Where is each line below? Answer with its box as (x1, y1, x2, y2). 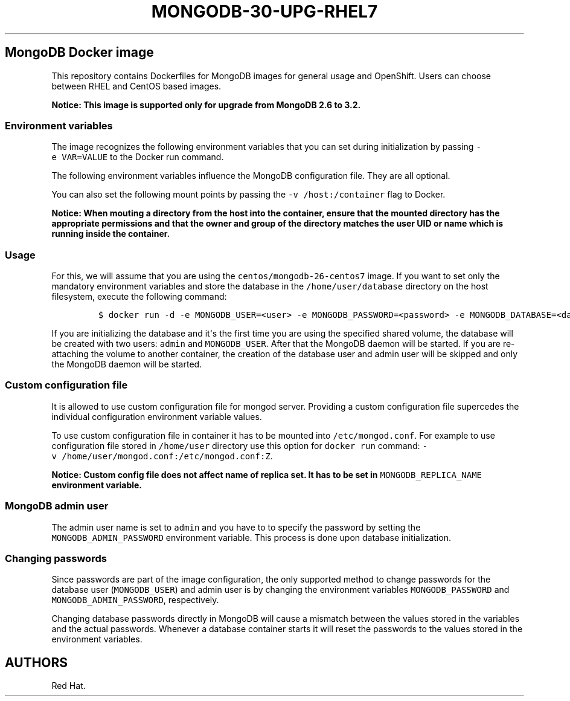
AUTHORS (5, 654, 68, 670)
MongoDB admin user (5, 500, 109, 512)
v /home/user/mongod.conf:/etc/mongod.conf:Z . (51, 450, 273, 461)
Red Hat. (51, 680, 86, 691)
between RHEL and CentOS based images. (51, 80, 222, 91)
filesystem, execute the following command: (51, 291, 227, 302)
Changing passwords (5, 552, 107, 564)
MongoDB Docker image (5, 45, 154, 60)
